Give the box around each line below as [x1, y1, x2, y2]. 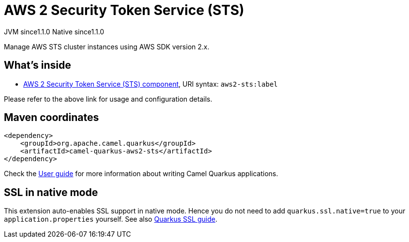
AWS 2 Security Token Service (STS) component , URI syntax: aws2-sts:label [23, 79, 278, 88]
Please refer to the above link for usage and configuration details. [4, 94, 212, 103]
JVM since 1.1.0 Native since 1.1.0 [4, 27, 105, 36]
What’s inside [4, 59, 71, 72]
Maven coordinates [4, 111, 99, 124]
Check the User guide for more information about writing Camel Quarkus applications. [4, 169, 278, 178]
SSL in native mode [4, 186, 98, 198]
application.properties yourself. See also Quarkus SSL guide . [4, 215, 217, 224]
